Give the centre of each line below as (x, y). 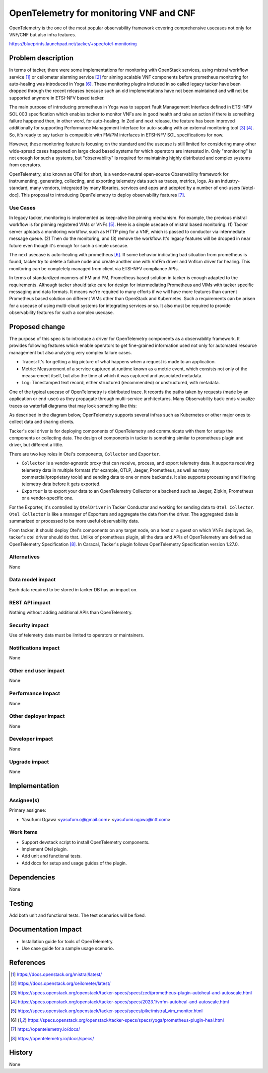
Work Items (23, 832)
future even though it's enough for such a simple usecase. (69, 245)
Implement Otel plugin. (45, 849)
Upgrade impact (29, 761)
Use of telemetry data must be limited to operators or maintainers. (77, 635)
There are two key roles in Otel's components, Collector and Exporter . (85, 454)
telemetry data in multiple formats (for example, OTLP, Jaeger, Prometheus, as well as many (116, 470)
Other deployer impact (37, 716)
